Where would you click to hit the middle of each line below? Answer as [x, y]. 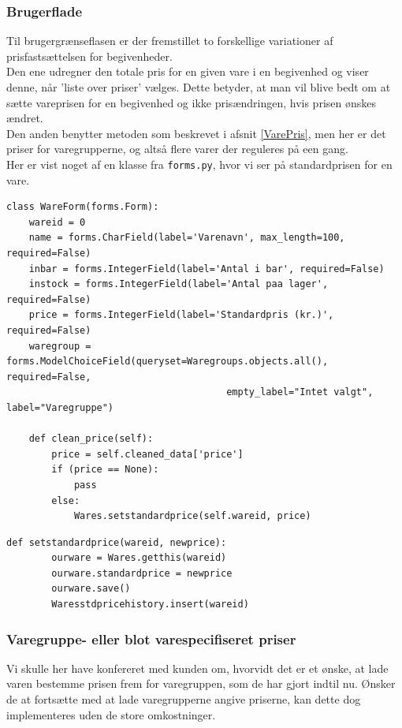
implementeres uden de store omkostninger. [111, 714]
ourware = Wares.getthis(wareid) [139, 558]
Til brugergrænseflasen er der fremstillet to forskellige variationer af [170, 41]
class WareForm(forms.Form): [83, 207]
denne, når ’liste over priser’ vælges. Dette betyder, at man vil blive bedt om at [199, 87]
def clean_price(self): [91, 439]
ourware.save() [91, 589]
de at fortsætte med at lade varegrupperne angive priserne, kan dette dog [184, 699]
